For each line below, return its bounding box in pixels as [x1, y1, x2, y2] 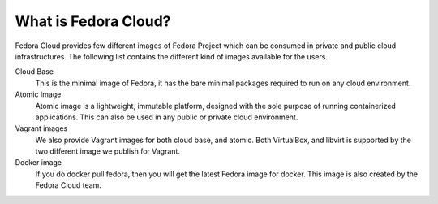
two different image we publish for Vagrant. [35, 146, 180, 156]
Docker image [15, 158, 62, 167]
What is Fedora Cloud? [15, 12, 171, 30]
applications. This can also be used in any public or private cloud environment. [35, 112, 298, 122]
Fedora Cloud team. [35, 180, 101, 190]
